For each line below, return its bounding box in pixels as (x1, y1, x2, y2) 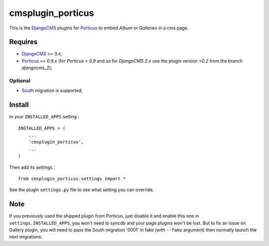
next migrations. (9, 234, 42, 240)
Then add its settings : (9, 164, 55, 170)
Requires (9, 38, 38, 46)
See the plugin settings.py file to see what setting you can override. (9, 187, 154, 193)
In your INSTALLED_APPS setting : (9, 114, 80, 120)
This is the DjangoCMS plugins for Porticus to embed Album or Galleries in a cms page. (9, 25, 189, 31)
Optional (9, 77, 31, 84)
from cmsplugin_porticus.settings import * (18, 176, 126, 182)
